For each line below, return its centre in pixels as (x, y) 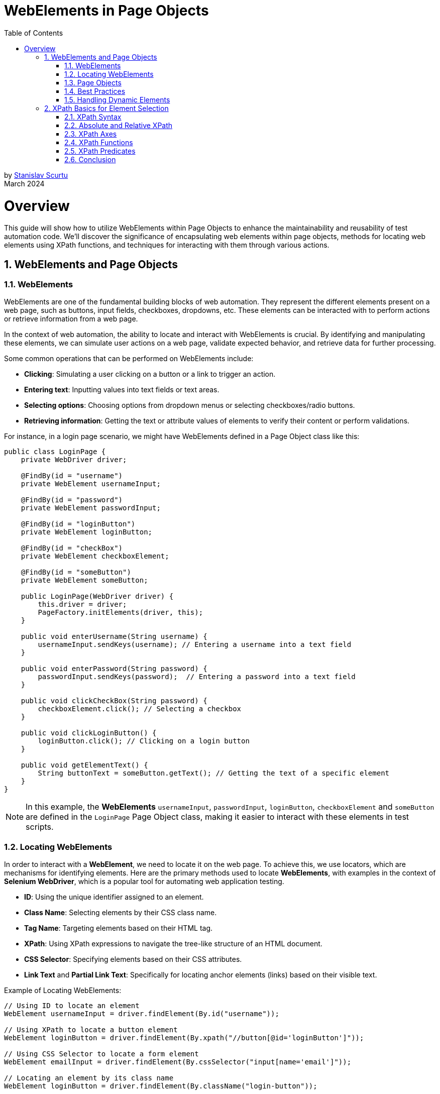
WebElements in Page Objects (106, 11)
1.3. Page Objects (93, 82)
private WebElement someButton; (84, 580)
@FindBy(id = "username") (72, 476)
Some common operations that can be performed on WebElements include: (129, 359)
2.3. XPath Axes (91, 134)
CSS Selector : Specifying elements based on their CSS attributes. (133, 959)
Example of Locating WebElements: (63, 991)
